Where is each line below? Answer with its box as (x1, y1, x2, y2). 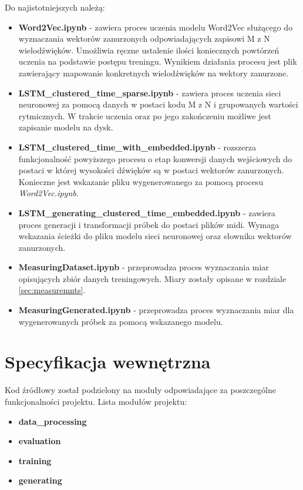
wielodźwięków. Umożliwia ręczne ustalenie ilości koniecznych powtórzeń (18, 43, 280, 56)
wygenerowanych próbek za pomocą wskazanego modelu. (18, 315, 223, 327)
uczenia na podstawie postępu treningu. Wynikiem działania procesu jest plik (18, 55, 297, 68)
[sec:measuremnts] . (18, 284, 86, 296)
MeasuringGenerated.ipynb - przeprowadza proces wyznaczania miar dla (18, 304, 294, 316)
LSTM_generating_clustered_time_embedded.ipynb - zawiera (18, 206, 275, 219)
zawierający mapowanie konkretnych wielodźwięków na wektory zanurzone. (18, 66, 289, 79)
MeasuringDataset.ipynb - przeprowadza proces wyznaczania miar (18, 261, 269, 273)
